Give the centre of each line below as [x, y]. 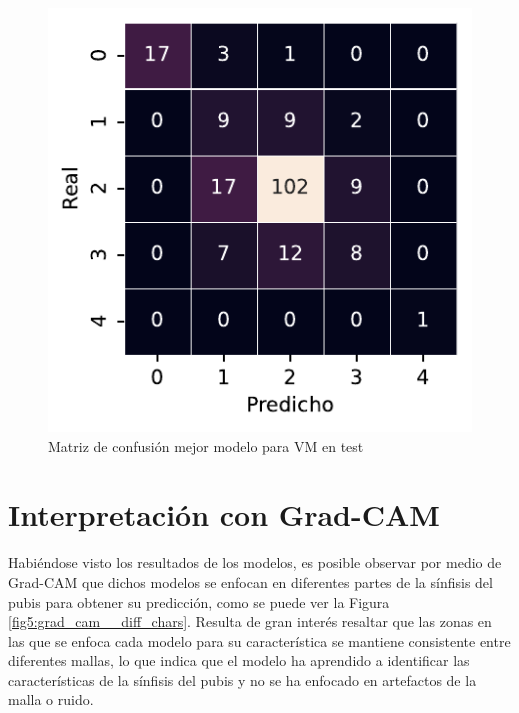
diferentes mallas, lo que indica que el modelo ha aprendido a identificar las [239, 660]
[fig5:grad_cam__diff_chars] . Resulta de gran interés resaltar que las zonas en [250, 621]
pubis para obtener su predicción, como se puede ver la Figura [199, 601]
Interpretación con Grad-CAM [224, 514]
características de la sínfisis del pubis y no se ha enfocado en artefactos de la [242, 679]
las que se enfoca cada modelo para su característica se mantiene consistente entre [259, 640]
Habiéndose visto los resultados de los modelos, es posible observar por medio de [255, 562]
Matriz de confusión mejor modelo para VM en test [206, 445]
